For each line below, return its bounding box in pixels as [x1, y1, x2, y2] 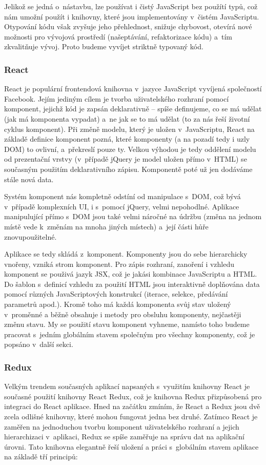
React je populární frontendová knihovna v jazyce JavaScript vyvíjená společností [4, 83, 262, 94]
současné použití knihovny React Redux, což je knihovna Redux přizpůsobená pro [4, 391, 262, 401]
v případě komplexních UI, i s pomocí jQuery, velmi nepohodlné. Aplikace [4, 201, 239, 211]
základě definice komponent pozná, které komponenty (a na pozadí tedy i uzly [4, 133, 250, 144]
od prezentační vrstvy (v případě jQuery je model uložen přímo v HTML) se [4, 153, 247, 164]
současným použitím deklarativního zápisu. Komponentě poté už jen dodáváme [4, 163, 253, 174]
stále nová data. [4, 173, 54, 184]
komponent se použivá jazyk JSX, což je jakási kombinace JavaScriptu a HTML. [4, 268, 257, 279]
